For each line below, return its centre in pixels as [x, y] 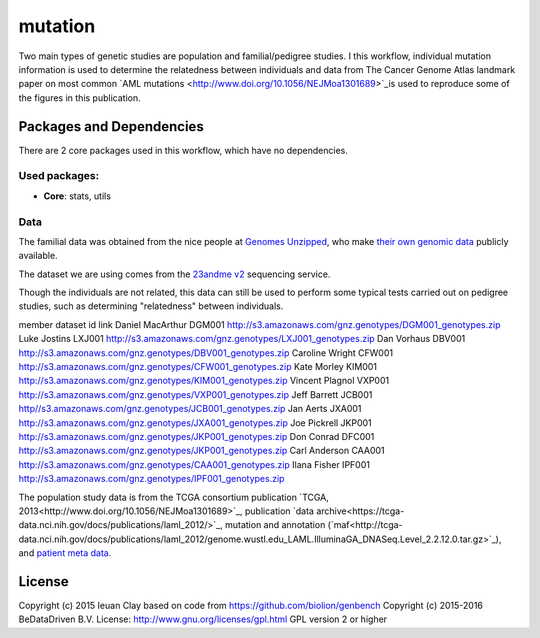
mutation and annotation [275, 525]
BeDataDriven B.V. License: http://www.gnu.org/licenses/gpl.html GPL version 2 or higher [203, 619]
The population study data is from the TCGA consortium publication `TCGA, [174, 497]
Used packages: [59, 176]
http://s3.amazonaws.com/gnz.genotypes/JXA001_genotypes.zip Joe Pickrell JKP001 [195, 422]
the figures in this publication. [79, 97]
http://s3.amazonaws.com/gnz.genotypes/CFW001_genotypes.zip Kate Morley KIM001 [198, 367]
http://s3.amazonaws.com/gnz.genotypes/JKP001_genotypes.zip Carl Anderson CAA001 [201, 451]
